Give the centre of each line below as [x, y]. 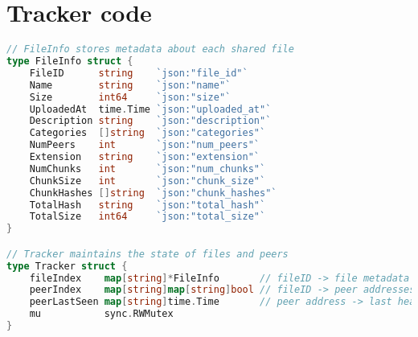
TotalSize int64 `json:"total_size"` [148, 217]
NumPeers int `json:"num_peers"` [145, 145]
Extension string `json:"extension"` [144, 157]
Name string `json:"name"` [130, 85]
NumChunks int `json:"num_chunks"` [148, 168]
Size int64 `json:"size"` [130, 97]
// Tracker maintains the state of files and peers [148, 254]
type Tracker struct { [67, 266]
